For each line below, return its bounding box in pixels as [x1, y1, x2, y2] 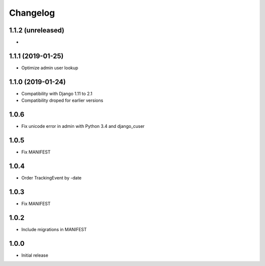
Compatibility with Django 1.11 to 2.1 [21, 90, 93, 96]
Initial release [21, 252, 49, 258]
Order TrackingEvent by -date [21, 175, 82, 180]
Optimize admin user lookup [21, 64, 79, 71]
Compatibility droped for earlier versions [21, 97, 104, 103]
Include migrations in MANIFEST [21, 226, 87, 232]
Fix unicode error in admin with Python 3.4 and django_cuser [21, 123, 145, 129]
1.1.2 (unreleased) [9, 26, 65, 34]
